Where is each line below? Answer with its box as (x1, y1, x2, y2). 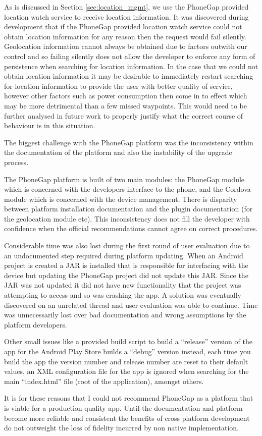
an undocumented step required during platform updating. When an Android (4, 250, 243, 260)
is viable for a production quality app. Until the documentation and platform (4, 402, 243, 413)
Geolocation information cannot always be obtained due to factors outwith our (4, 41, 247, 51)
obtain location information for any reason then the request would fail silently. (4, 31, 246, 41)
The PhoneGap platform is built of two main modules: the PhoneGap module (4, 174, 245, 184)
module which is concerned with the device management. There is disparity (4, 193, 237, 204)
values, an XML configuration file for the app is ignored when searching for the (4, 366, 249, 376)
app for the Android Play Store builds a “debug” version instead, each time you (4, 346, 251, 356)
